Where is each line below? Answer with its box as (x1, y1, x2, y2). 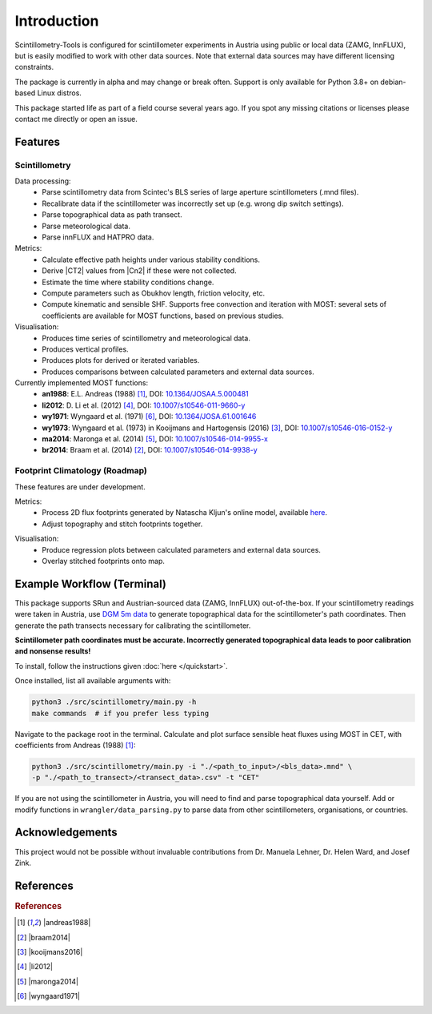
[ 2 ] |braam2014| (17, 932, 71, 942)
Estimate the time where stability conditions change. (42, 277, 214, 287)
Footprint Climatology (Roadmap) (14, 465, 147, 477)
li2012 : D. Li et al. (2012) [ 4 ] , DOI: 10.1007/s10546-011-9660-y (42, 400, 246, 410)
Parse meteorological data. (42, 221, 131, 231)
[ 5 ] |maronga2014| (17, 976, 79, 986)
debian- (380, 77, 407, 87)
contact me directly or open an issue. (14, 114, 138, 123)
